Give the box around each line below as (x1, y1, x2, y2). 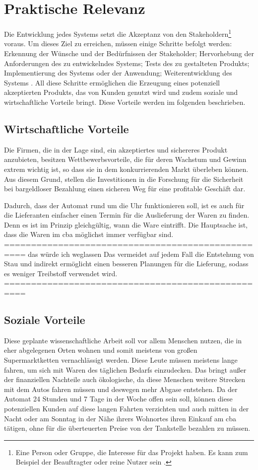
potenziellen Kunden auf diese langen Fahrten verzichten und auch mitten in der (4, 403, 249, 413)
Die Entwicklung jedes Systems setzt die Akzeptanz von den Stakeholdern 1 (4, 27, 232, 39)
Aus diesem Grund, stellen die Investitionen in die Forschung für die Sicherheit (4, 173, 244, 184)
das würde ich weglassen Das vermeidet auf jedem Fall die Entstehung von (28, 248, 254, 259)
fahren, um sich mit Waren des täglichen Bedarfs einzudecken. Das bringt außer (4, 364, 247, 375)
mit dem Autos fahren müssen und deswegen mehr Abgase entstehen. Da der (4, 384, 238, 394)
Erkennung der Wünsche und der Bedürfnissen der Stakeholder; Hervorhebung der (4, 48, 254, 58)
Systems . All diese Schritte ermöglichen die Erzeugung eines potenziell (4, 77, 220, 87)
